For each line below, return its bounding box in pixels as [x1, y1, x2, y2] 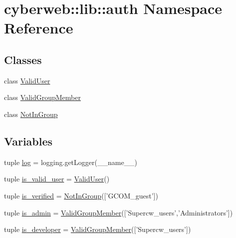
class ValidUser [4, 75, 50, 85]
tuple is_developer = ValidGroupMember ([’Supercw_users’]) [4, 224, 191, 234]
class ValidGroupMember [4, 92, 81, 102]
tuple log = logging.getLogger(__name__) [4, 156, 138, 167]
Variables [4, 133, 53, 148]
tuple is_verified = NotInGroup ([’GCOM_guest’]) [4, 190, 158, 200]
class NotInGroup [4, 108, 58, 119]
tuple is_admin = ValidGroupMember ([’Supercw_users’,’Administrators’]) [4, 207, 233, 217]
